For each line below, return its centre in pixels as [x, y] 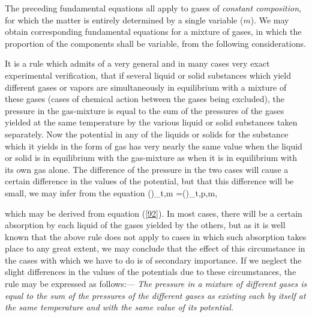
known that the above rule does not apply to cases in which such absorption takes [156, 236]
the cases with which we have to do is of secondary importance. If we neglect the [153, 260]
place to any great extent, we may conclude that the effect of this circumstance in [155, 248]
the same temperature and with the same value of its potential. [119, 307]
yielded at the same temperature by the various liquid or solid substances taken [151, 122]
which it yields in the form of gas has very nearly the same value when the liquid [154, 146]
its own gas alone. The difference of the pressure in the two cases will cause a [147, 169]
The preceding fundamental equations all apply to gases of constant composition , [153, 8]
